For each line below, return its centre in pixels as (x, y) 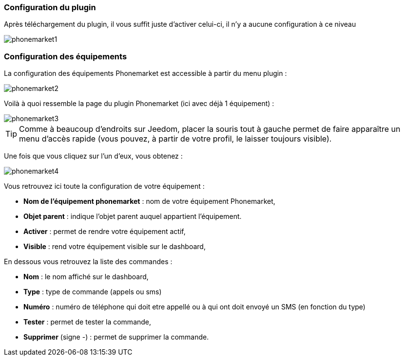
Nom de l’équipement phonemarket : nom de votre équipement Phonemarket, (149, 201)
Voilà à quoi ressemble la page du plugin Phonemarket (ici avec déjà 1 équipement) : (139, 104)
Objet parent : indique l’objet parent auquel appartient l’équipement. (133, 216)
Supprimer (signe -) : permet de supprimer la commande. (116, 337)
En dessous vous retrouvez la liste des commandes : (88, 262)
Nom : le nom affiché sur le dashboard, (86, 277)
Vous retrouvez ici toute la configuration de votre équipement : (104, 186)
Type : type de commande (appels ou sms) (93, 292)
